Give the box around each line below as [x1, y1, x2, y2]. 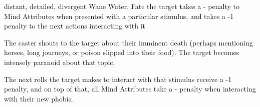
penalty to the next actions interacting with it [4, 20, 146, 31]
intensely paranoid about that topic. [4, 56, 115, 67]
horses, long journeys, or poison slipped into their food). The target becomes [4, 47, 239, 57]
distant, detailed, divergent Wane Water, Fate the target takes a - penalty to [4, 1, 239, 11]
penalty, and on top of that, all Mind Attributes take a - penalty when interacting [4, 83, 256, 94]
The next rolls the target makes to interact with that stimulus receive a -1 [4, 73, 232, 84]
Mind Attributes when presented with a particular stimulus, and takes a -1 [4, 10, 234, 21]
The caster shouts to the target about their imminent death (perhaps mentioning [4, 37, 253, 47]
